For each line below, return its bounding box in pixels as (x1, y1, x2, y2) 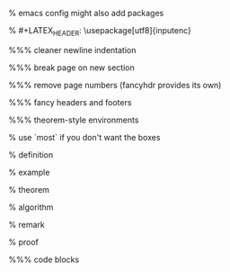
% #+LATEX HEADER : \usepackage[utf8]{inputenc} (8, 25, 192, 38)
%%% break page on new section (8, 62, 136, 73)
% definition (8, 149, 54, 160)
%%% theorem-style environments (8, 114, 139, 125)
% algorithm (8, 202, 54, 213)
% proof (8, 236, 40, 247)
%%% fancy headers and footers (8, 96, 132, 107)
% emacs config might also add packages (8, 8, 164, 18)
